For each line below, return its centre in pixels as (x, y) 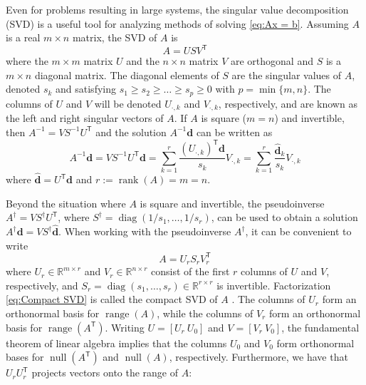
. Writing (125, 327)
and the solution (131, 132)
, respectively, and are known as (288, 103)
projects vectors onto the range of (105, 373)
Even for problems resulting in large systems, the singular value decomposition (177, 9)
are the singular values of (287, 75)
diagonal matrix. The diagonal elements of (127, 75)
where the (27, 61)
